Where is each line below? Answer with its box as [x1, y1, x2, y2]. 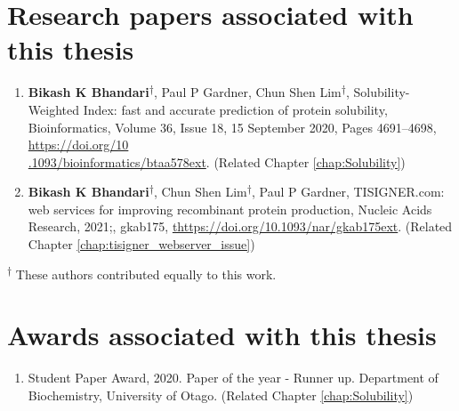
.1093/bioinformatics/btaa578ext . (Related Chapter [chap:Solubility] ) [28, 152, 406, 171]
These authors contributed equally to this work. [15, 264, 277, 283]
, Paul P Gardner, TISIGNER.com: [251, 182, 445, 201]
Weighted [28, 100, 79, 118]
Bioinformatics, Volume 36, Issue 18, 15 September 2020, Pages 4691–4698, [28, 117, 437, 136]
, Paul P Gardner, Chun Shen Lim [153, 83, 342, 101]
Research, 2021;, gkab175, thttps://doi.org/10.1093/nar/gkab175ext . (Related [28, 217, 453, 236]
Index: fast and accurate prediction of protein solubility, [83, 100, 388, 118]
